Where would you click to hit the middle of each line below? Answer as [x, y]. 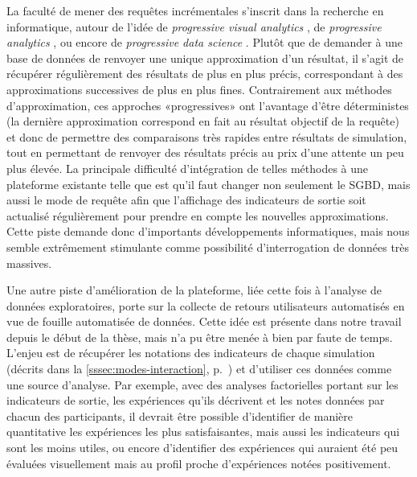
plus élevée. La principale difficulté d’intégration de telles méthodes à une [188, 168]
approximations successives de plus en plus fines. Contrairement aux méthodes [199, 89]
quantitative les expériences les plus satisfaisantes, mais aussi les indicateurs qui [203, 432]
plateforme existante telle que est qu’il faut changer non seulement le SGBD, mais [208, 184]
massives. [29, 263]
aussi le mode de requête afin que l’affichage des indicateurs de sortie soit [186, 200]
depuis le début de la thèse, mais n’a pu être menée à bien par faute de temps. [200, 337]
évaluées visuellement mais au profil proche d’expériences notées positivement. [199, 463]
